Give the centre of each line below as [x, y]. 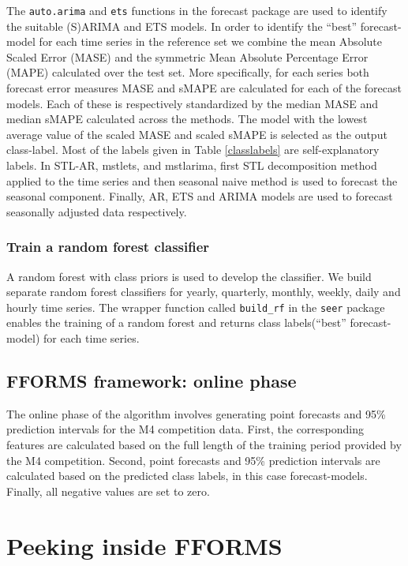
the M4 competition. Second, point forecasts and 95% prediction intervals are [193, 460]
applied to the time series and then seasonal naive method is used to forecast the [202, 180]
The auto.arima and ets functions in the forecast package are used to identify [197, 10]
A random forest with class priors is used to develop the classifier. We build [189, 276]
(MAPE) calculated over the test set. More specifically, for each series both [188, 72]
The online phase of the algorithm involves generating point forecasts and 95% [196, 413]
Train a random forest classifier [108, 247]
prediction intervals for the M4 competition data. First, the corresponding [185, 429]
